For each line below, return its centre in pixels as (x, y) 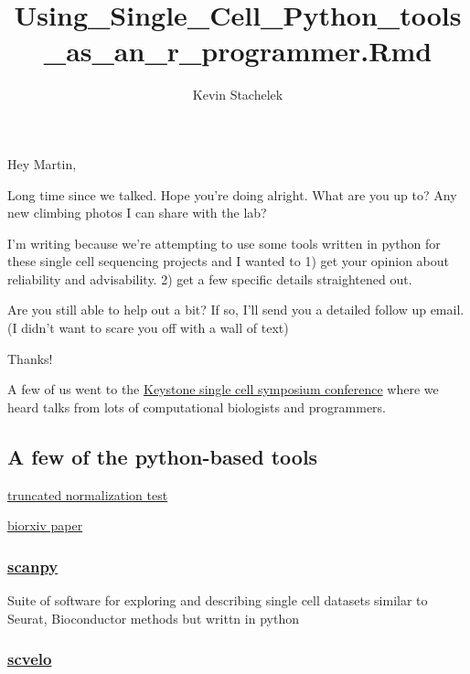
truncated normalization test (88, 494)
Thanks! (30, 358)
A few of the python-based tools (163, 456)
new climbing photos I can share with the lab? (137, 213)
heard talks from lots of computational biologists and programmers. (197, 407)
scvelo (30, 659)
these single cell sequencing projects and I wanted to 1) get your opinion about (228, 261)
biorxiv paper (45, 525)
